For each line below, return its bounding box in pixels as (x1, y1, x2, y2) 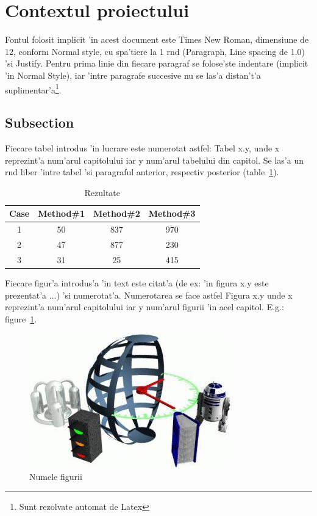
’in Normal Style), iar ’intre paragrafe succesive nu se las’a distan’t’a (5, 68, 261, 81)
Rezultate (84, 186, 121, 198)
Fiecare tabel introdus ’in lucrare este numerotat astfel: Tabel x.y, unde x (5, 141, 280, 154)
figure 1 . (5, 312, 37, 325)
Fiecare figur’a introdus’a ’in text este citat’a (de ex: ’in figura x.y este (5, 276, 269, 289)
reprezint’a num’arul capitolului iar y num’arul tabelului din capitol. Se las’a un (5, 153, 304, 166)
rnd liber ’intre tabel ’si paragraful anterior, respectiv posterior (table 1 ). (5, 165, 279, 178)
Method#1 (38, 207, 85, 220)
